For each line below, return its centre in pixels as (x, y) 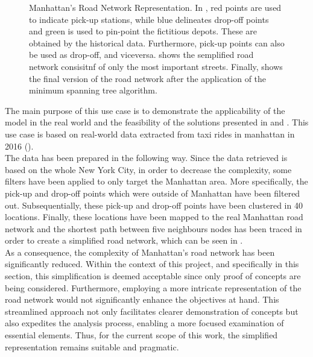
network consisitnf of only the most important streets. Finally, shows (156, 66)
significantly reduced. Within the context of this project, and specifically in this (152, 264)
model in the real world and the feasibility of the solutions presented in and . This (157, 122)
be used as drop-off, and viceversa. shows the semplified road (141, 55)
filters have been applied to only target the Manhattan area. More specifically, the (156, 181)
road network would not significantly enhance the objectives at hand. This (142, 299)
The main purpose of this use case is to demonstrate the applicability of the (145, 110)
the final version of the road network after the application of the (148, 78)
